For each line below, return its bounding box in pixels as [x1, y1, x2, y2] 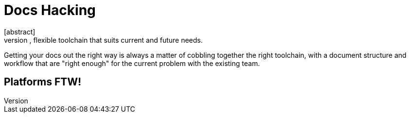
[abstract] [4, 27, 36, 36]
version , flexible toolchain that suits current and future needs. [4, 35, 203, 44]
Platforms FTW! [4, 76, 82, 88]
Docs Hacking [4, 2, 96, 18]
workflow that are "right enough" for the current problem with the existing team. [4, 59, 260, 67]
